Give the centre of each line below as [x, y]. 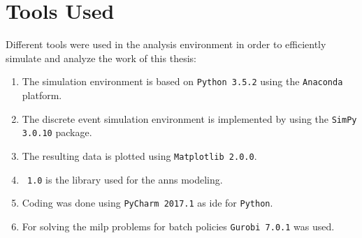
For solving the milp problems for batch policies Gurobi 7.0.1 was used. [178, 226]
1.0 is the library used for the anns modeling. [125, 179]
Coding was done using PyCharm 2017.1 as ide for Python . [147, 203]
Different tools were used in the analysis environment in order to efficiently [166, 44]
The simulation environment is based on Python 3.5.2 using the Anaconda [182, 81]
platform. [42, 95]
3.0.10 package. [57, 132]
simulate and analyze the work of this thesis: [101, 58]
